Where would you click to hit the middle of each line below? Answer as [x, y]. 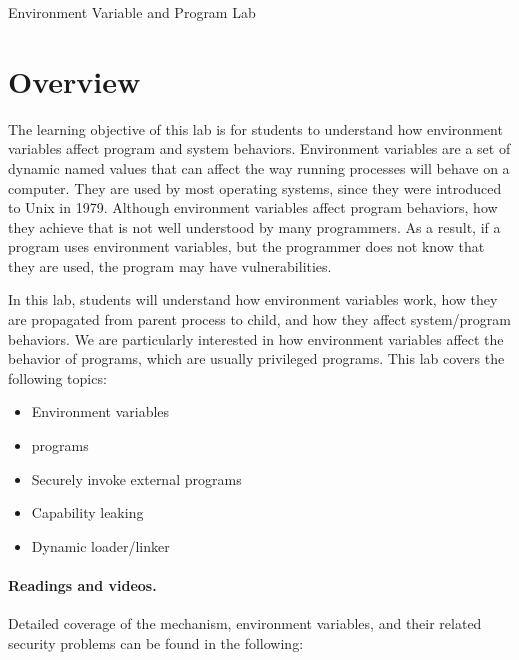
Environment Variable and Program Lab [132, 12]
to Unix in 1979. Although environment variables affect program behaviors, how [253, 207]
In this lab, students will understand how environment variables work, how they [253, 299]
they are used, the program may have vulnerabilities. [170, 265]
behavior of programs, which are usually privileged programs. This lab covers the [256, 358]
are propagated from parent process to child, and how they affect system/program [260, 319]
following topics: [57, 377]
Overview [74, 80]
